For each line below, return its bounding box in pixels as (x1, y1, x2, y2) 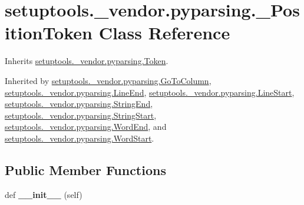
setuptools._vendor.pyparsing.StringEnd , (5, 98, 153, 110)
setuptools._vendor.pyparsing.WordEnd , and (5, 120, 167, 133)
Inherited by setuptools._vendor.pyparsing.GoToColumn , (5, 74, 212, 86)
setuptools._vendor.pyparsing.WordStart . (5, 132, 154, 144)
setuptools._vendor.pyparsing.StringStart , (5, 109, 157, 121)
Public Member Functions (5, 160, 166, 179)
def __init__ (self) (5, 188, 82, 200)
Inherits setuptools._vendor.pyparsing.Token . (5, 55, 168, 67)
